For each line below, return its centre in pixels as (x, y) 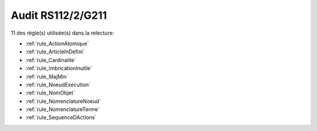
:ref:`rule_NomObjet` (50, 93)
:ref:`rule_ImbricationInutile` (59, 68)
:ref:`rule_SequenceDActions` (61, 117)
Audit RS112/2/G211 (59, 15)
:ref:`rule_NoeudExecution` (58, 85)
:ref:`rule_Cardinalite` (51, 60)
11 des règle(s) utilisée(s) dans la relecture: (63, 33)
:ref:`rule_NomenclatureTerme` (63, 109)
